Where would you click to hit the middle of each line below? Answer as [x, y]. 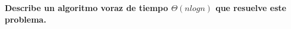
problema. [26, 19]
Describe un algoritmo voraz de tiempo [87, 8]
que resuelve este [251, 8]
